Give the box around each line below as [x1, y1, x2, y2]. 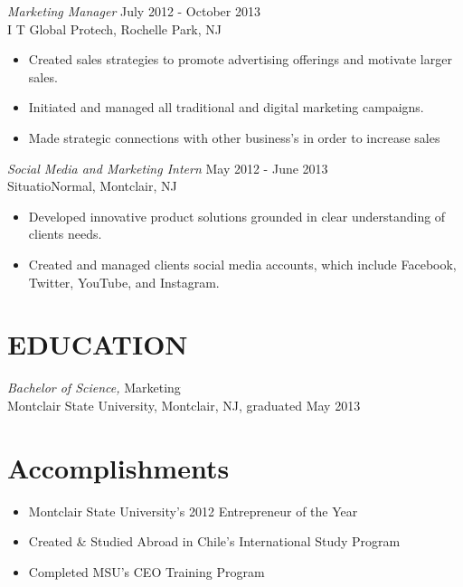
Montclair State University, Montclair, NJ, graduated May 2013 [7, 395, 361, 414]
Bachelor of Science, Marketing [7, 378, 181, 397]
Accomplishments [7, 449, 230, 486]
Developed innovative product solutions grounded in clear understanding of [28, 206, 446, 225]
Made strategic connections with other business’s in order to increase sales [28, 128, 440, 147]
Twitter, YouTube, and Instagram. [28, 272, 220, 291]
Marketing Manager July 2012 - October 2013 [7, 2, 260, 20]
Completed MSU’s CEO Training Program [28, 562, 265, 581]
